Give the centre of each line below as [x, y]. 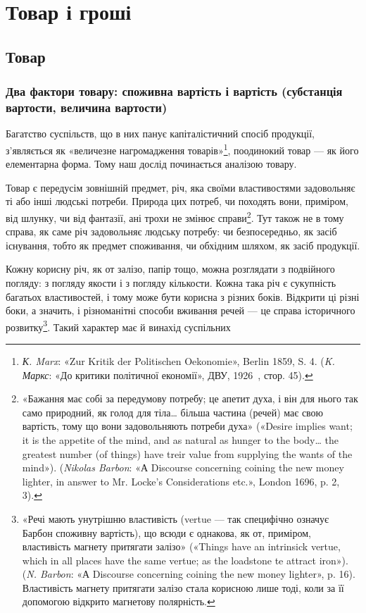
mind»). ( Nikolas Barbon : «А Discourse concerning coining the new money [183, 468]
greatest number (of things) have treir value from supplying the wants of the [187, 453]
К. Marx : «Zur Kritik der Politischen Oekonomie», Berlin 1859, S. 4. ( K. [178, 360]
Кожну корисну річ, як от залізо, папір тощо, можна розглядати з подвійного [170, 269]
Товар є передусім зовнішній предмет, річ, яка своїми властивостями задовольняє [181, 187]
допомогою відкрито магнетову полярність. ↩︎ [119, 601]
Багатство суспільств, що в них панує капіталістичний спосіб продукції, [160, 134]
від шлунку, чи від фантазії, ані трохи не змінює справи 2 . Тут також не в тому [175, 216]
